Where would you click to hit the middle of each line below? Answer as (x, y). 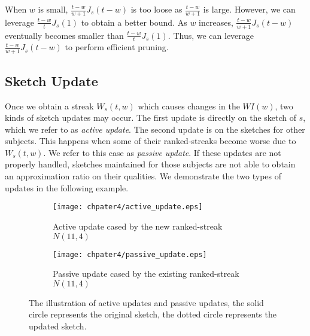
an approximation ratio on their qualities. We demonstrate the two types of (143, 176)
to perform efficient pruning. (117, 47)
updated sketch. (58, 326)
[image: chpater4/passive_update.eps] (130, 254)
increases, (216, 22)
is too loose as (156, 9)
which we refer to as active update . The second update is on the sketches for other (155, 129)
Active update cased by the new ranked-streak (138, 226)
